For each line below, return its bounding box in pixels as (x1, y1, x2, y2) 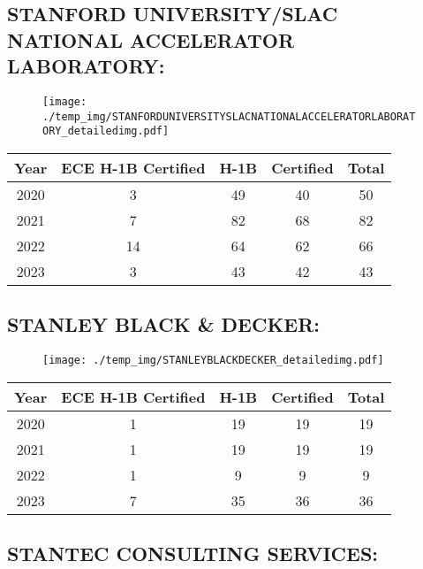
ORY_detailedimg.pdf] (42, 125, 170, 138)
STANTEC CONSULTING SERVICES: (7, 540, 378, 567)
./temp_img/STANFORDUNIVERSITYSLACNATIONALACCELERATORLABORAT (42, 110, 416, 123)
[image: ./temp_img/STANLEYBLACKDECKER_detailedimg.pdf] (42, 354, 384, 367)
